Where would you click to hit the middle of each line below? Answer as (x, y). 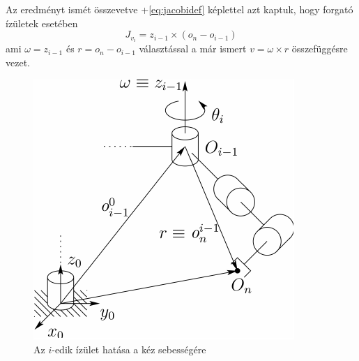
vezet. (18, 62)
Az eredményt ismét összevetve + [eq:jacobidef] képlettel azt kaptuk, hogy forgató (179, 9)
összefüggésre (320, 49)
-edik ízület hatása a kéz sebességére (129, 349)
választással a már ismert (193, 49)
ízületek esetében (42, 23)
